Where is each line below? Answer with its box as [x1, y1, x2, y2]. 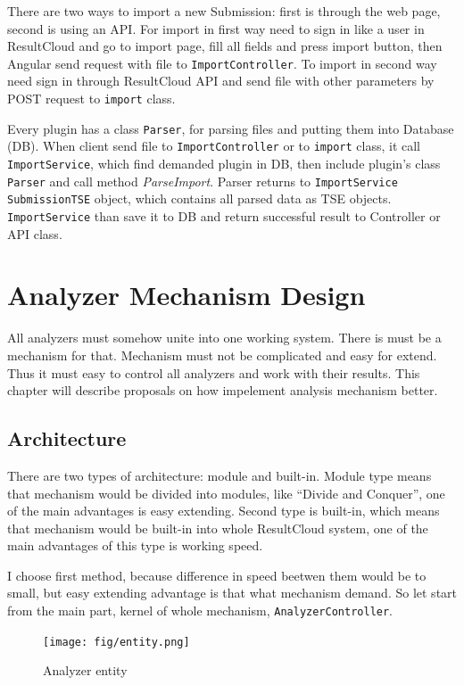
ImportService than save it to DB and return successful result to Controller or [7, 206, 441, 225]
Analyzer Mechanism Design [7, 276, 366, 313]
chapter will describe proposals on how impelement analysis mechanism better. [7, 381, 438, 400]
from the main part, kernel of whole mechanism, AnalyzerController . [7, 601, 394, 620]
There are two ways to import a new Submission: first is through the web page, [7, 2, 441, 20]
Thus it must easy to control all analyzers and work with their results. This [7, 363, 420, 382]
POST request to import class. [7, 89, 176, 108]
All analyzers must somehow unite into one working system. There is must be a [7, 328, 442, 347]
